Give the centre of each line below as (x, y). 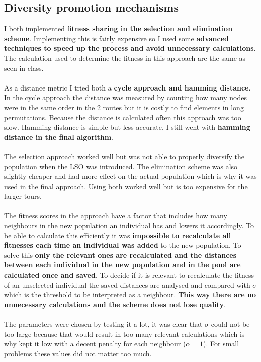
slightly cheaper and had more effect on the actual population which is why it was (130, 176)
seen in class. (24, 68)
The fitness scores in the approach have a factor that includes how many (116, 215)
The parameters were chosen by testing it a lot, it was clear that (103, 324)
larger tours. (23, 196)
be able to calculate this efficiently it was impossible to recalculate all (118, 235)
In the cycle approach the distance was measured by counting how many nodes (125, 97)
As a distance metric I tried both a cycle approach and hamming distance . (127, 87)
